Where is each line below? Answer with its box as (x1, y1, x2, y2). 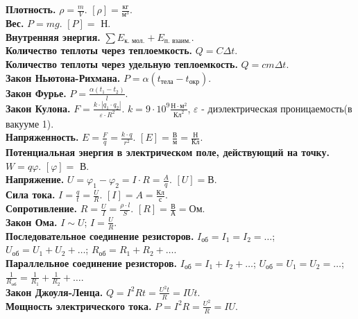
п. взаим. (164, 37, 191, 45)
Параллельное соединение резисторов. (6, 255, 178, 270)
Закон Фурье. (6, 85, 67, 100)
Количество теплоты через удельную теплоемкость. (6, 56, 238, 71)
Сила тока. (6, 187, 56, 202)
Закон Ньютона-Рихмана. (6, 70, 121, 85)
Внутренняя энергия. (6, 29, 101, 44)
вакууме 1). (6, 116, 54, 130)
